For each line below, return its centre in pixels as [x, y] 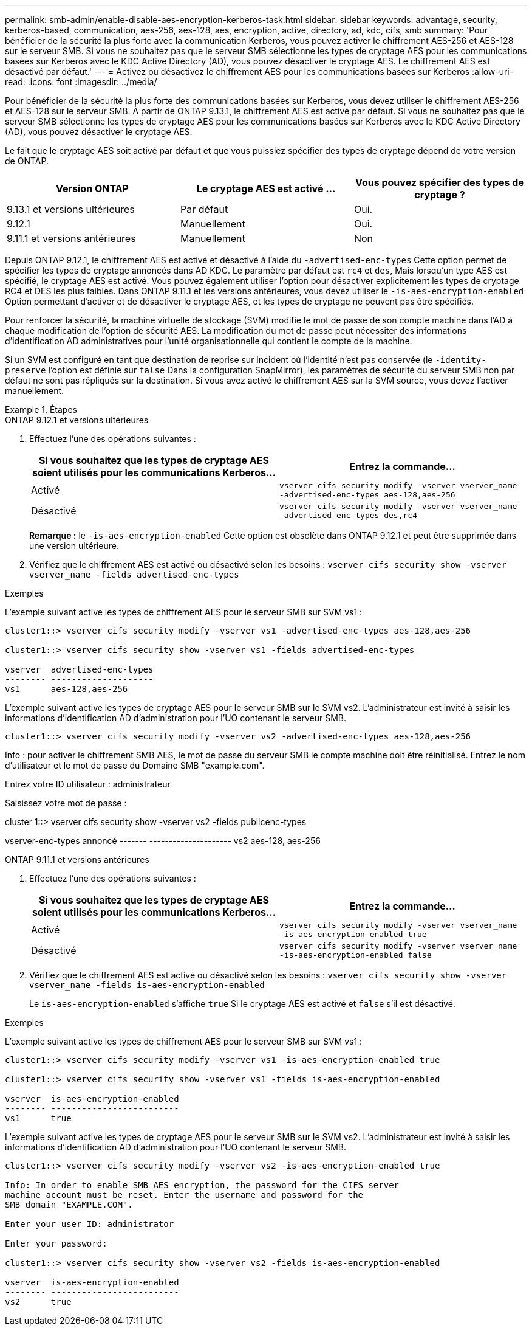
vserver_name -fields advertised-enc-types [134, 575]
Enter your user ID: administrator [90, 1224]
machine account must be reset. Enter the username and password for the [184, 1195]
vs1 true [38, 1118]
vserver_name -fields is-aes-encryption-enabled [147, 985]
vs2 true [38, 1302]
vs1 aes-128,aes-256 [66, 689]
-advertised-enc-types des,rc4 [348, 515]
